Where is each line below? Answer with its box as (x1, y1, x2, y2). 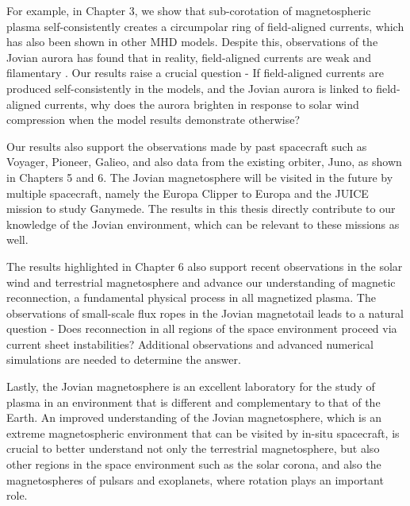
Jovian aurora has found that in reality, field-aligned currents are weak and (6, 48, 371, 65)
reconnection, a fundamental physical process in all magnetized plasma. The (6, 289, 376, 306)
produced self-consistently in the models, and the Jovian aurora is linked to (6, 79, 373, 96)
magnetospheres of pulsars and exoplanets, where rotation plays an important (6, 471, 384, 488)
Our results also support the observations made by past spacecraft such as (6, 137, 367, 154)
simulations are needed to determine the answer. (6, 351, 241, 368)
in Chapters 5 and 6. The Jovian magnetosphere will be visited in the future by (6, 168, 393, 185)
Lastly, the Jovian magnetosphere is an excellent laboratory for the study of (6, 378, 375, 395)
